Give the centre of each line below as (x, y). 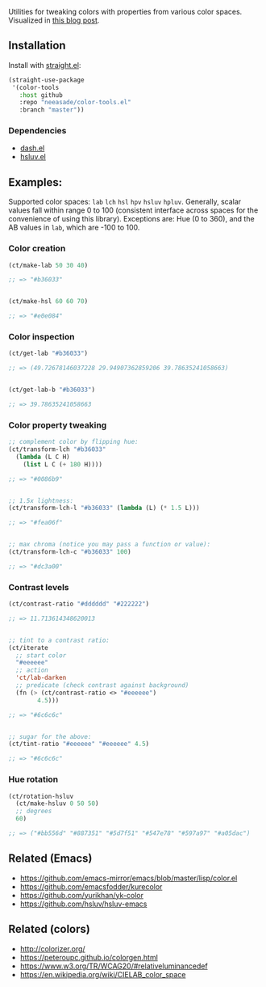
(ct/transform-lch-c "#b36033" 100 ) (70, 552)
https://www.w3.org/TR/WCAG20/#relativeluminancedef (114, 966)
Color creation (37, 248)
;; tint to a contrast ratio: (59, 640)
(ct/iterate (28, 647)
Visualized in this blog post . (54, 20)
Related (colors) (49, 929)
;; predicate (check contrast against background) (102, 685)
